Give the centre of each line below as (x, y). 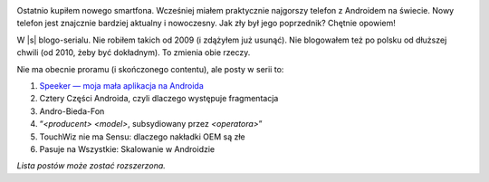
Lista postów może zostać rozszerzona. (91, 166)
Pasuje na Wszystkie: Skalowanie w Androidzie (127, 148)
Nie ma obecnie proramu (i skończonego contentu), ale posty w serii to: (150, 69)
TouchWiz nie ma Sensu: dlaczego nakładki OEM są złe (142, 137)
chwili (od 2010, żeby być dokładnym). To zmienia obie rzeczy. (134, 53)
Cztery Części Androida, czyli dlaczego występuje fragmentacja (159, 99)
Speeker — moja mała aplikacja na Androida (121, 85)
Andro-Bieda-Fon (72, 111)
